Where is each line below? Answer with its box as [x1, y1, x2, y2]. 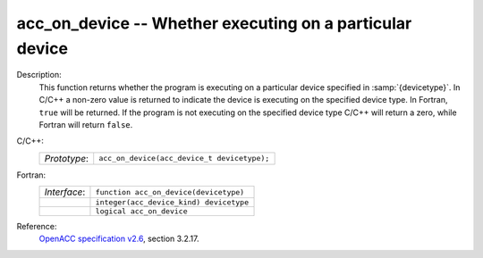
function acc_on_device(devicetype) [95, 187, 245, 196]
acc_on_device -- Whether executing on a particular [16, 13, 412, 33]
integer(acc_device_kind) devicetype [95, 197, 250, 207]
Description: [16, 70, 62, 80]
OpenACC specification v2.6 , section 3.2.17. [38, 233, 199, 245]
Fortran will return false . [38, 119, 133, 129]
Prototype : [44, 152, 89, 164]
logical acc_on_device [95, 206, 188, 216]
